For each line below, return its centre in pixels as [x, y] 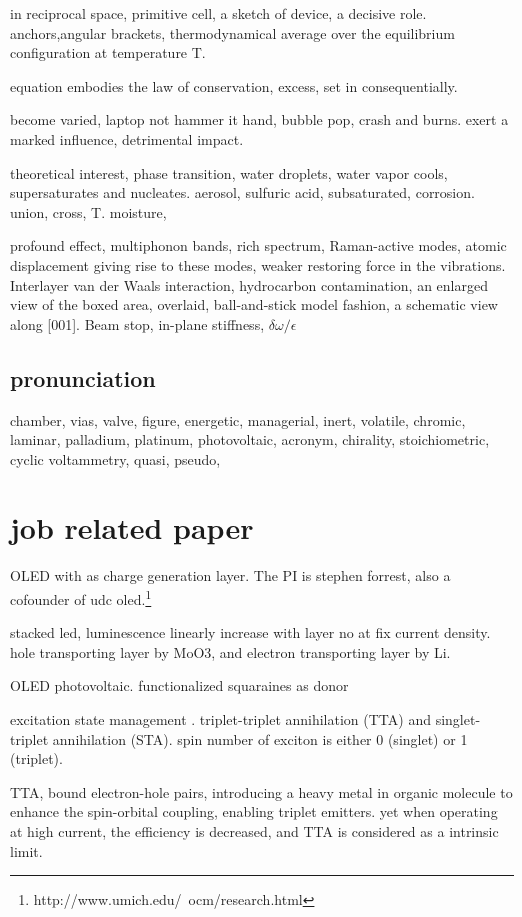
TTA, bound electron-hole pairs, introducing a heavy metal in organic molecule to [261, 791]
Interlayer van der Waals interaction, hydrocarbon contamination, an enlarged [249, 284]
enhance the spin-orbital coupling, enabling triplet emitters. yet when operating [254, 811]
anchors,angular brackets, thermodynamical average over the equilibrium [232, 32]
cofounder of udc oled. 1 [81, 597]
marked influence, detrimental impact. [127, 138]
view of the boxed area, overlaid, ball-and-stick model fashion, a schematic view [254, 304]
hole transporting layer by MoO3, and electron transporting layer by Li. [230, 651]
